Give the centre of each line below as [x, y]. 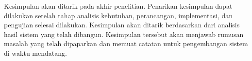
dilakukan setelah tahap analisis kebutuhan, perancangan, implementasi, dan [118, 15]
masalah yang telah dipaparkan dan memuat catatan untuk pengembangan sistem [126, 43]
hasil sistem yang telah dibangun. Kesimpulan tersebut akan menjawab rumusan [124, 34]
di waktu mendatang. [35, 53]
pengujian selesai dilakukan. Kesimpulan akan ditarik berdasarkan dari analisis [122, 25]
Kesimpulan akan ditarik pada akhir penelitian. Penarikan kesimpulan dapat [118, 6]
